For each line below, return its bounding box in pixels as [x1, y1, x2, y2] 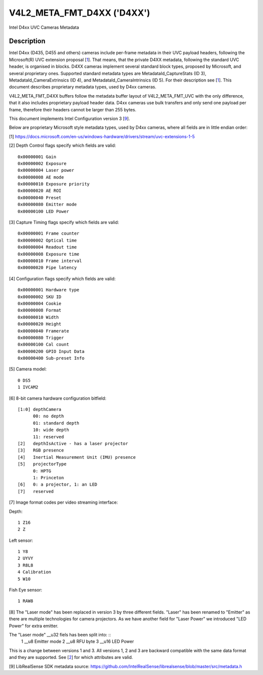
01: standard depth [33, 420, 80, 426]
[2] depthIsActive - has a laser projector [18, 441, 129, 446]
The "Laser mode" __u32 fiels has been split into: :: [9, 632, 112, 637]
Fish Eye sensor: [9, 587, 42, 593]
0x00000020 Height [18, 321, 62, 327]
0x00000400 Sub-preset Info [18, 355, 85, 361]
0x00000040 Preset [18, 195, 62, 200]
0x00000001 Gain [18, 154, 56, 160]
